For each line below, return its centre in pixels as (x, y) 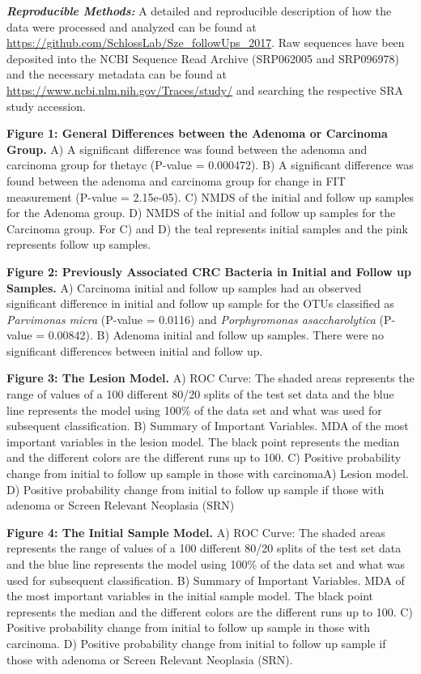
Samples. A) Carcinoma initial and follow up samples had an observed (184, 287)
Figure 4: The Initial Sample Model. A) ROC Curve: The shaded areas (196, 532)
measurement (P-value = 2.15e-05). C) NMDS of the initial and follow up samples (210, 196)
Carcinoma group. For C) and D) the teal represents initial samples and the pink (207, 228)
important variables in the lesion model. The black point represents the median (203, 441)
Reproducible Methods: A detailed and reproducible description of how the (199, 11)
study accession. (46, 106)
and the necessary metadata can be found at (117, 74)
